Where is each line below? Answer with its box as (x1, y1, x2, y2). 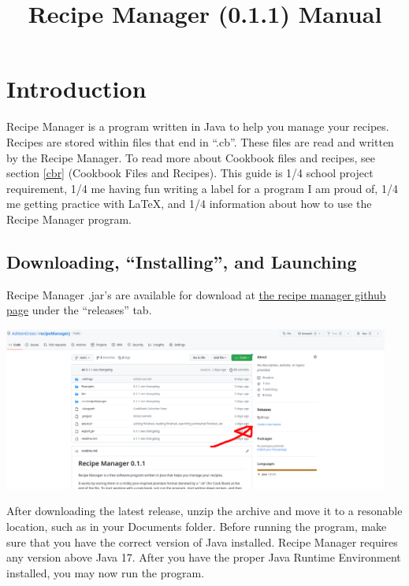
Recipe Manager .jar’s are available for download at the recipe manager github (6, 286, 386, 302)
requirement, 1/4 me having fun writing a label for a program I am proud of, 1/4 (6, 180, 398, 196)
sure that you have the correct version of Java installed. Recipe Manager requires (6, 533, 398, 550)
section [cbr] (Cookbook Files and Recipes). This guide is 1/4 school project (6, 165, 374, 181)
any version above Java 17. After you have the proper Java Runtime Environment (6, 549, 401, 566)
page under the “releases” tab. (6, 302, 152, 318)
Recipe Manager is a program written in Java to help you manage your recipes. (6, 118, 389, 135)
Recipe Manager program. (6, 210, 132, 227)
